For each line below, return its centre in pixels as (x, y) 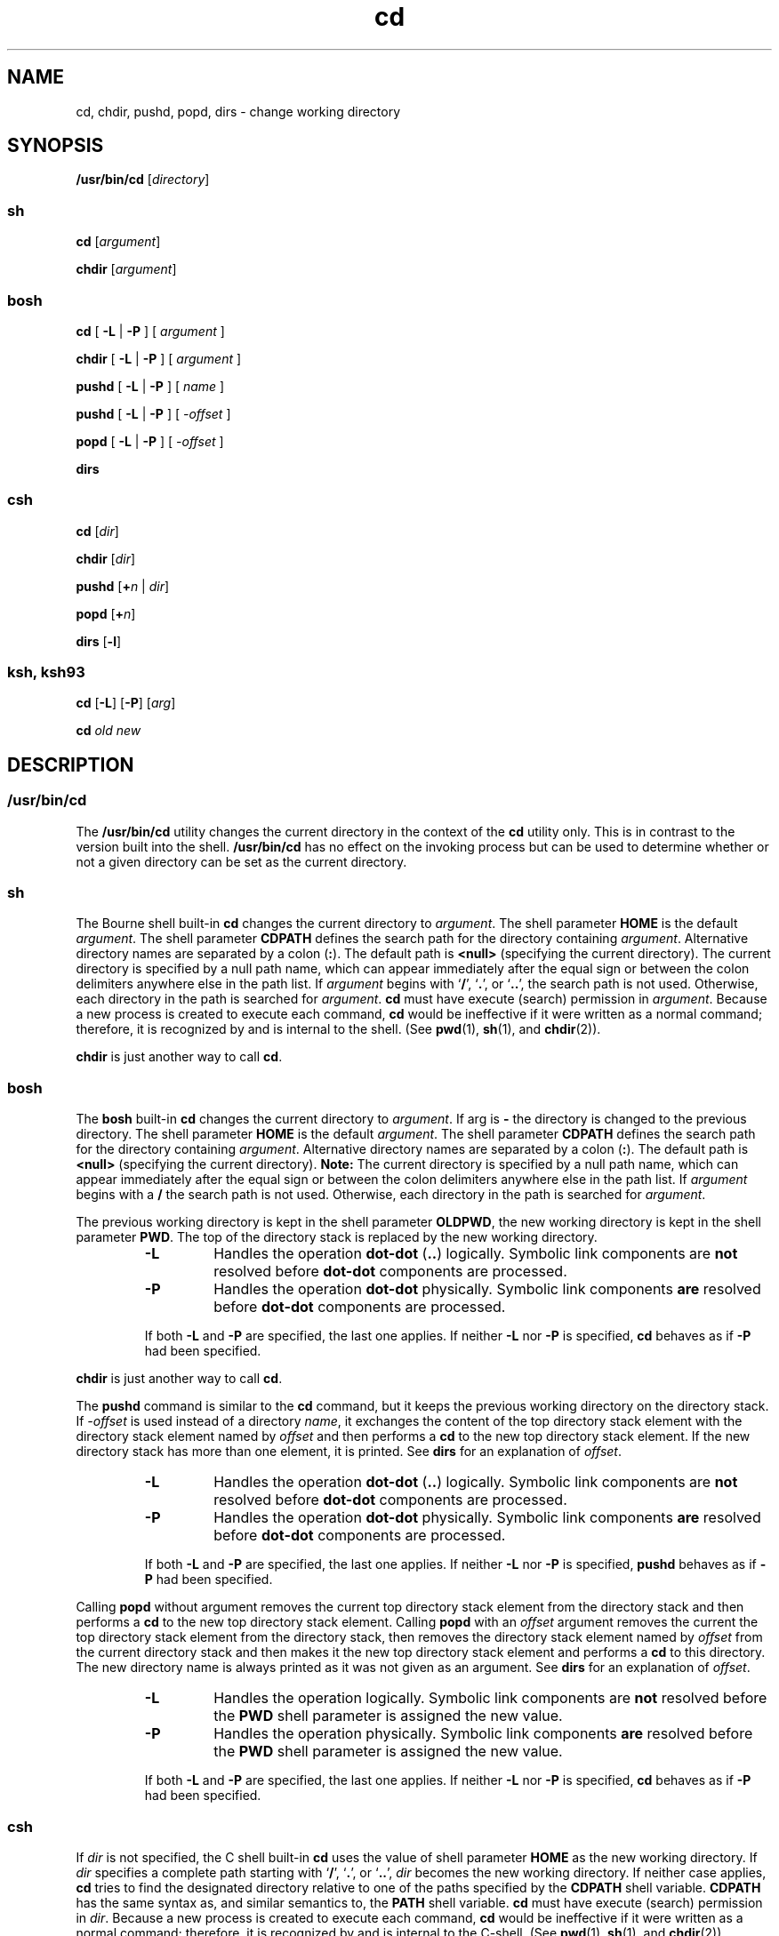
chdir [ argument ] (126, 269)
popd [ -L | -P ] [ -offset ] (150, 441)
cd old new (108, 731)
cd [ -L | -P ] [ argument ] (150, 331)
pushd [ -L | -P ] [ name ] (150, 386)
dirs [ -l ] (99, 641)
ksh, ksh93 (46, 672)
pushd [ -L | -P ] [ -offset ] (153, 413)
